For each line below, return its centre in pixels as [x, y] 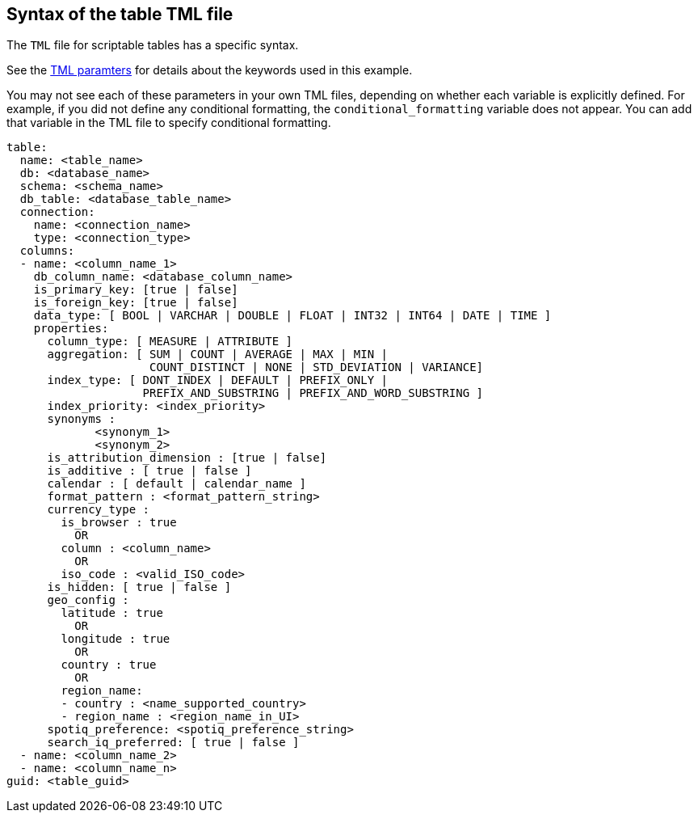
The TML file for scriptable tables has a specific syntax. [153, 45]
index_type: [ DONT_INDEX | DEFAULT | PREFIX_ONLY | [218, 380]
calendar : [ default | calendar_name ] [177, 484]
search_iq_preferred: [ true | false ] [173, 743]
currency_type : [99, 510]
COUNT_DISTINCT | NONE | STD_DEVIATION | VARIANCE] [317, 367]
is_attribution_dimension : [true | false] [187, 458]
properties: [71, 329]
